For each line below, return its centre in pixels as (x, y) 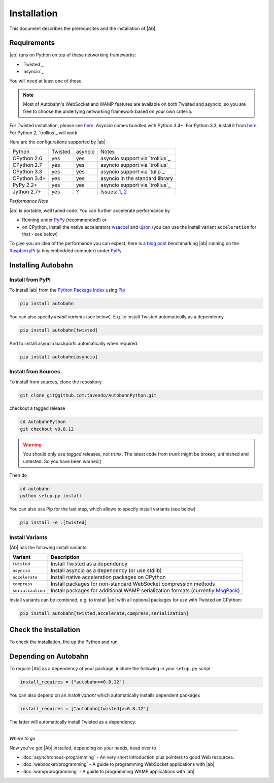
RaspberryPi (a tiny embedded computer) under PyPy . (66, 250)
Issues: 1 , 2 (114, 192)
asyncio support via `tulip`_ (133, 172)
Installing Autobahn (41, 265)
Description (65, 557)
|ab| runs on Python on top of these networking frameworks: (73, 55)
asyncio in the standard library (137, 178)
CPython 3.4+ (29, 178)
